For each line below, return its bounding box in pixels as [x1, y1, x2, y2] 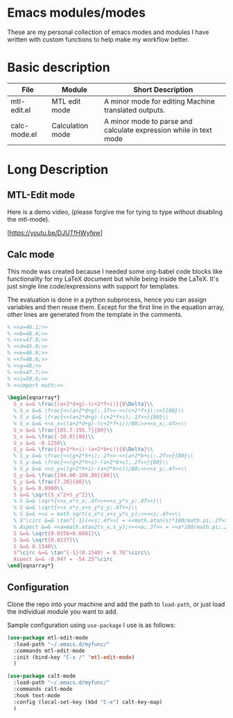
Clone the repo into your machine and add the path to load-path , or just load [7, 600, 225, 608]
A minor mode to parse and [103, 116, 193, 126]
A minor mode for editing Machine [103, 96, 215, 106]
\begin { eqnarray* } [7, 394, 60, 401]
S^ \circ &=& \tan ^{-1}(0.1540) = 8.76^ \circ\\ [13, 549, 150, 557]
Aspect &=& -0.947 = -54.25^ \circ [13, 556, 113, 563]
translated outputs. [103, 105, 166, 115]
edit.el [10, 105, 31, 115]
